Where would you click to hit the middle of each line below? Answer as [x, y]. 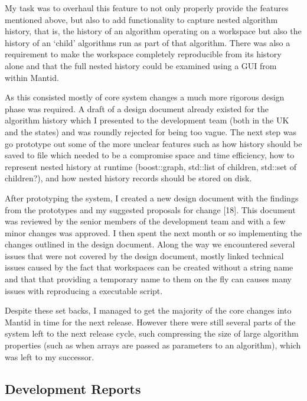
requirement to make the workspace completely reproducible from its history [143, 54]
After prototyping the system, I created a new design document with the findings [152, 198]
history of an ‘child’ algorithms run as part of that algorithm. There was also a [148, 42]
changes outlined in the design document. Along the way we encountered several [150, 244]
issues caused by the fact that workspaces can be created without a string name [149, 267]
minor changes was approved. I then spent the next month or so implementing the [153, 232]
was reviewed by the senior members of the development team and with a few [145, 221]
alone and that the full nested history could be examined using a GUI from [141, 65]
